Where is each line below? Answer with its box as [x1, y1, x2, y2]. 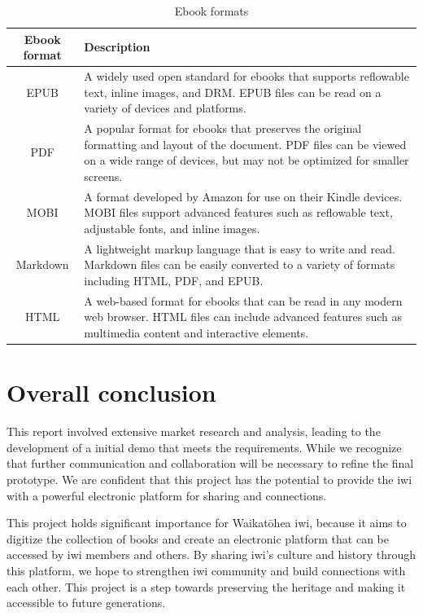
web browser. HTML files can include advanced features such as [84, 308, 403, 325]
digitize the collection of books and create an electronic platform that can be [7, 530, 389, 547]
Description [84, 38, 150, 55]
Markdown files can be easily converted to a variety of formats [84, 256, 395, 273]
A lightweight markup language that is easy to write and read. [84, 240, 395, 257]
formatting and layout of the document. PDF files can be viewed [84, 135, 407, 152]
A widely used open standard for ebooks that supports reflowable [84, 68, 409, 85]
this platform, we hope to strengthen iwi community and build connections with [7, 561, 406, 579]
